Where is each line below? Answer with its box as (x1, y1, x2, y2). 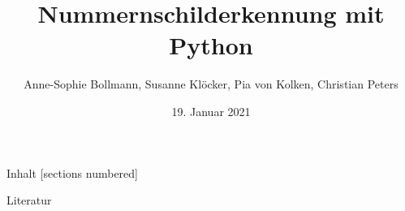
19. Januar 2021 (171, 102, 251, 119)
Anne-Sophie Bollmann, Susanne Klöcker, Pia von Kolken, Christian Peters (24, 75, 399, 93)
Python (169, 28, 253, 62)
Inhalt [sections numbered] (6, 164, 138, 181)
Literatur (6, 192, 52, 209)
